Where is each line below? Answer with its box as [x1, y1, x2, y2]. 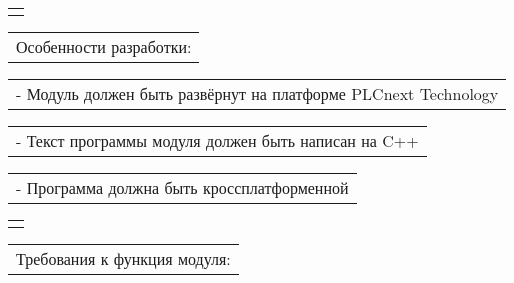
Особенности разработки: [16, 35, 192, 58]
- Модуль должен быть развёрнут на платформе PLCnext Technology [16, 82, 499, 105]
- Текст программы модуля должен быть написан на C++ [16, 129, 419, 152]
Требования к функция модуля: [16, 247, 231, 270]
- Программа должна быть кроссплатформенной [16, 176, 349, 199]
